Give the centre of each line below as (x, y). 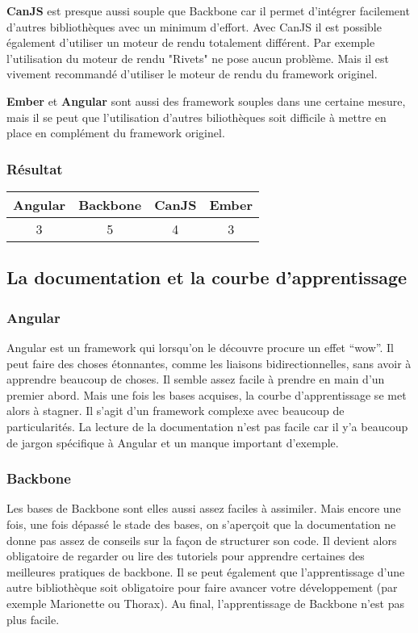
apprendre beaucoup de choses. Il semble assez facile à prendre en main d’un (196, 379)
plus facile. (33, 619)
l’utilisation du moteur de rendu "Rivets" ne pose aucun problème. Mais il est (198, 58)
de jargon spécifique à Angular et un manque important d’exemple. (173, 442)
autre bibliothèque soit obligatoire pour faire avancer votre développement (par (202, 587)
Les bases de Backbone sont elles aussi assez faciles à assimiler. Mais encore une (204, 508)
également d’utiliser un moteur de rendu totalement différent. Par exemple (191, 42)
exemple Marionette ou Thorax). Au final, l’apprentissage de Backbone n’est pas (205, 603)
